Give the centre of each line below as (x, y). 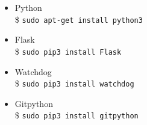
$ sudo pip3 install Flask (68, 51)
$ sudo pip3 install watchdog (74, 83)
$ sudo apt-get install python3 (79, 19)
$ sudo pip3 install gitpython (77, 115)
